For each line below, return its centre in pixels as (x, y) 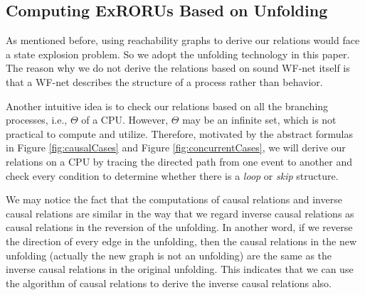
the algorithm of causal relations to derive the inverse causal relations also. (169, 283)
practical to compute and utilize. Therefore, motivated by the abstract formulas (180, 133)
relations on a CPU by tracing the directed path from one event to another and (179, 161)
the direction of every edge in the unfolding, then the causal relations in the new (181, 241)
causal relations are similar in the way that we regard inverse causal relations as (180, 213)
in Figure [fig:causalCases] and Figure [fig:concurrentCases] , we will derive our (176, 147)
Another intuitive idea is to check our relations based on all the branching (167, 106)
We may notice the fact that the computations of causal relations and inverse (174, 199)
